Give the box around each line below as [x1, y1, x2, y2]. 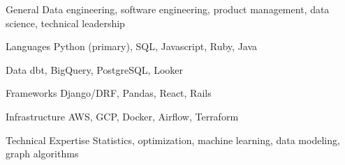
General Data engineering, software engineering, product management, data [6, 2, 330, 16]
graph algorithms [6, 146, 79, 161]
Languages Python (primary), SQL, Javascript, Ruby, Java [6, 39, 258, 54]
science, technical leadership [6, 15, 125, 30]
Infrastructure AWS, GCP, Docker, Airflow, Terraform [6, 109, 239, 123]
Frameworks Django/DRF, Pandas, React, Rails [6, 86, 212, 100]
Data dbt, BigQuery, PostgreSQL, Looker [6, 62, 183, 77]
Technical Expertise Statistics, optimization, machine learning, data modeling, [6, 132, 340, 147]
